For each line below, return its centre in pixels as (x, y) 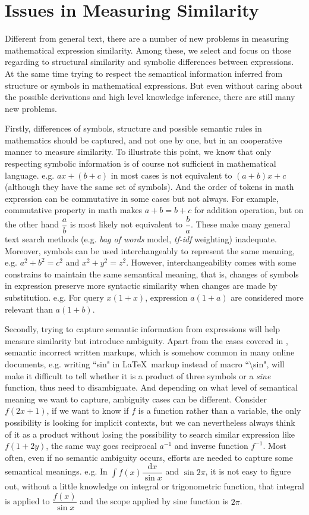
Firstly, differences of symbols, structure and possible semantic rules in (133, 128)
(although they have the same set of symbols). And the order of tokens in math (149, 187)
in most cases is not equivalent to (171, 175)
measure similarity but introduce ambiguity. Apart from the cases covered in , (146, 340)
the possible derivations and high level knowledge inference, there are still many (150, 97)
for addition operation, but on (249, 210)
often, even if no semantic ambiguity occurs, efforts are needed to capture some (149, 457)
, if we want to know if (88, 411)
